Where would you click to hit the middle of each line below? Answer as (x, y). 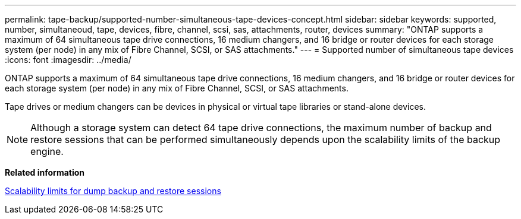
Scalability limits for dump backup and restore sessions (113, 191)
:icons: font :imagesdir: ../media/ (68, 60)
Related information (45, 172)
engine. (47, 151)
